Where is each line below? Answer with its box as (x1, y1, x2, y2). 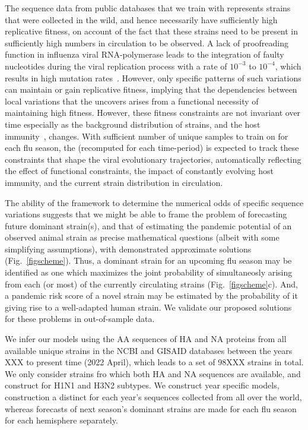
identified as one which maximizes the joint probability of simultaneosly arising (5, 266, 293, 279)
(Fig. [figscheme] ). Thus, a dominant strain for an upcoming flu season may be (5, 254, 292, 267)
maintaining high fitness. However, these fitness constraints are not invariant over (5, 106, 301, 119)
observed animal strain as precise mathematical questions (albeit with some (5, 231, 280, 244)
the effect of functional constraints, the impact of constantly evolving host (5, 165, 274, 177)
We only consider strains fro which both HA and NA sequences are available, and (5, 367, 301, 380)
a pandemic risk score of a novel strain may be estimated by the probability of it (5, 289, 298, 302)
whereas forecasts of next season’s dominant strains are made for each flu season (5, 402, 297, 415)
